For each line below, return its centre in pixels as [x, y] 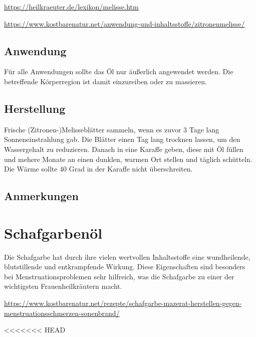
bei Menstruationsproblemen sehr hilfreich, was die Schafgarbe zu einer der [119, 276]
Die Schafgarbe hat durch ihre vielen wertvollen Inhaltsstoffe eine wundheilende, [127, 257]
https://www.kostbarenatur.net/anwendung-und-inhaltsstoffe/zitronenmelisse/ [124, 23]
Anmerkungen [41, 196]
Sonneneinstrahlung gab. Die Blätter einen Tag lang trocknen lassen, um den [122, 139]
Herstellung [35, 108]
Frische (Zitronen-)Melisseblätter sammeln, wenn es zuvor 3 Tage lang [112, 129]
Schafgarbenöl [53, 232]
